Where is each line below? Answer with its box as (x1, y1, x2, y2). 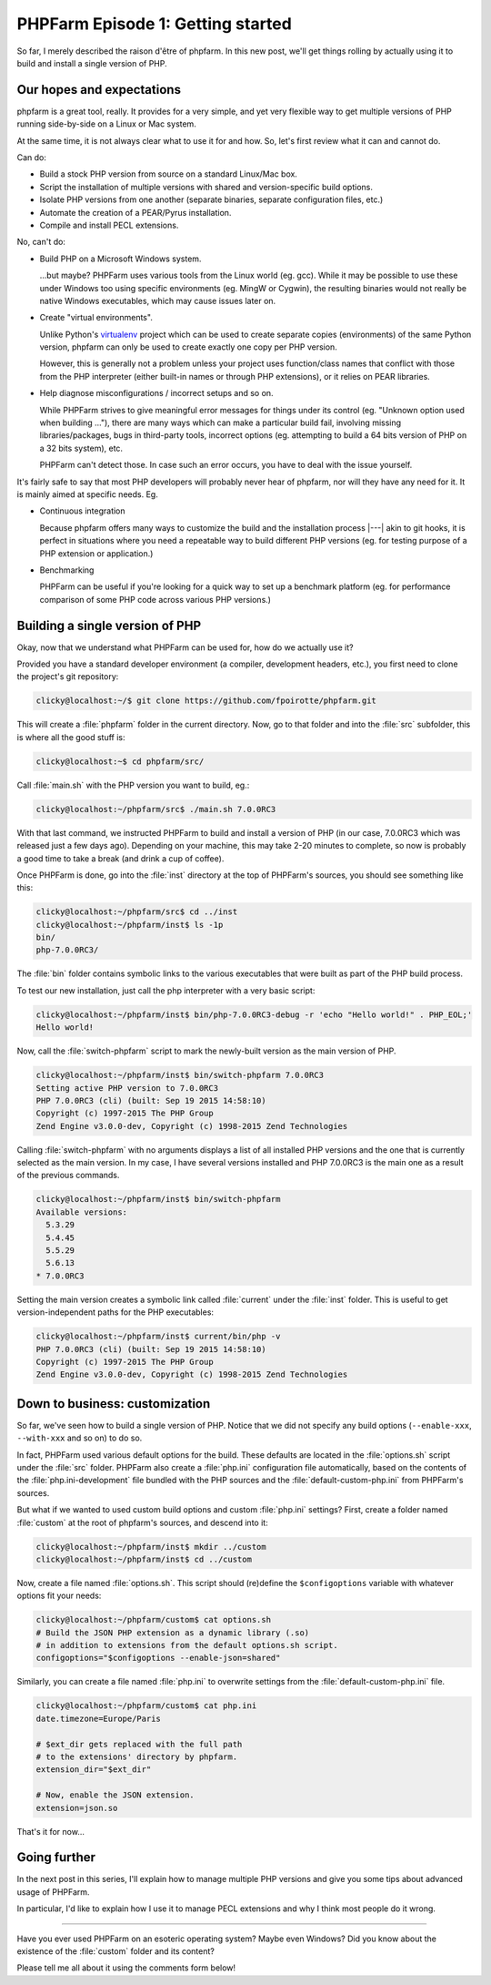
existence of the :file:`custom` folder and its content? (16, 1946, 215, 1957)
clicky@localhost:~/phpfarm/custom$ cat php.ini (35, 1701, 257, 1711)
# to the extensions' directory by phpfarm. (35, 1752, 238, 1762)
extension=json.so (35, 1803, 118, 1813)
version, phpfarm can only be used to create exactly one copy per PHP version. (39, 341, 338, 352)
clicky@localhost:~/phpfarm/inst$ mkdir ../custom (35, 1542, 267, 1552)
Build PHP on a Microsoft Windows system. (39, 253, 202, 264)
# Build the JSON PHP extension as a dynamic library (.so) (35, 1627, 310, 1638)
